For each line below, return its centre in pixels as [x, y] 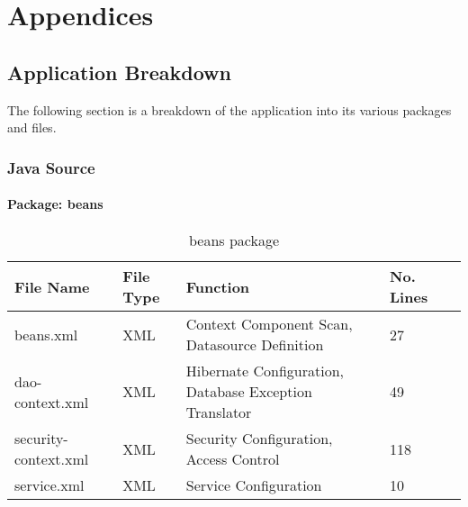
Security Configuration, [259, 439]
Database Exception [249, 392]
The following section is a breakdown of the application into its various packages [229, 109]
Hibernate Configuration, [265, 371]
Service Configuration [254, 485]
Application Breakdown [119, 72]
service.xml [49, 485]
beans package [234, 240]
